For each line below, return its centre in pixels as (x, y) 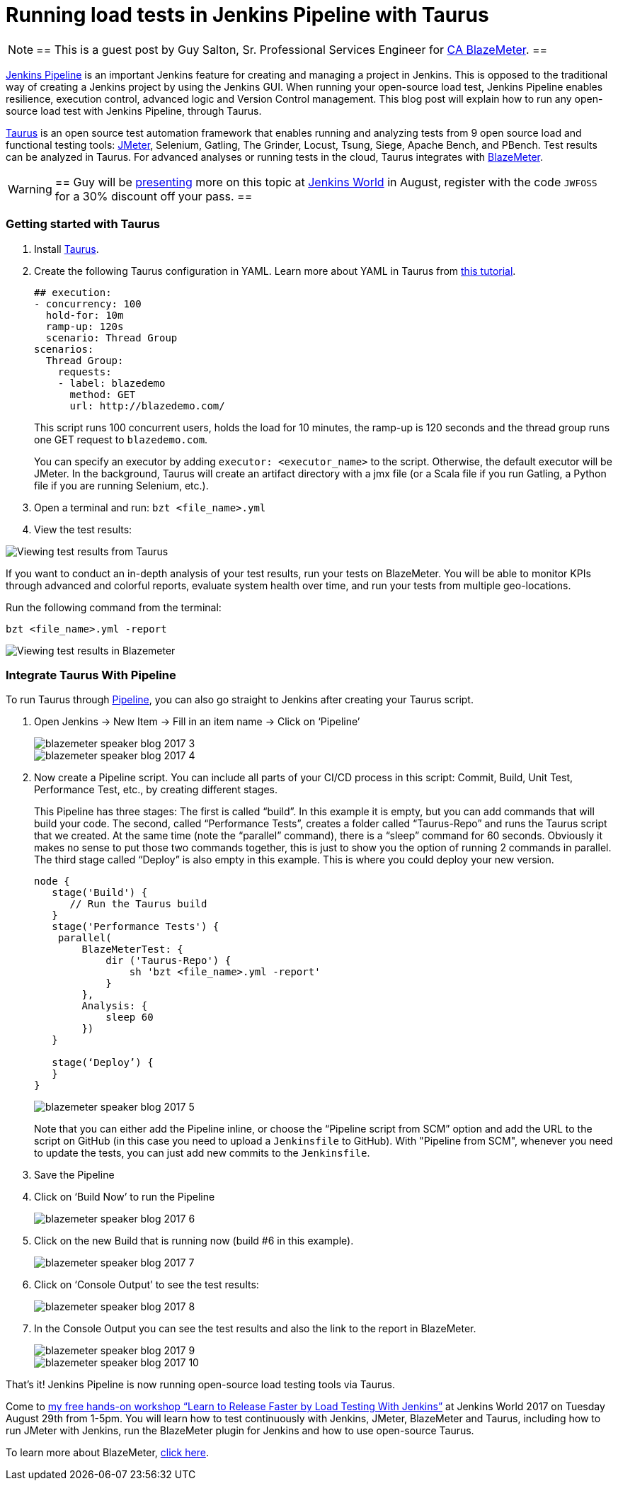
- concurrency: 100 (88, 304)
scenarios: (64, 349)
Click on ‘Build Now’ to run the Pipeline (125, 1197)
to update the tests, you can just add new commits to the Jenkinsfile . (202, 1153)
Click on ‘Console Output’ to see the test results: (147, 1285)
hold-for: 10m (85, 315)
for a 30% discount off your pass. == (154, 196)
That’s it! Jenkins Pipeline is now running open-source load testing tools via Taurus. (200, 1385)
